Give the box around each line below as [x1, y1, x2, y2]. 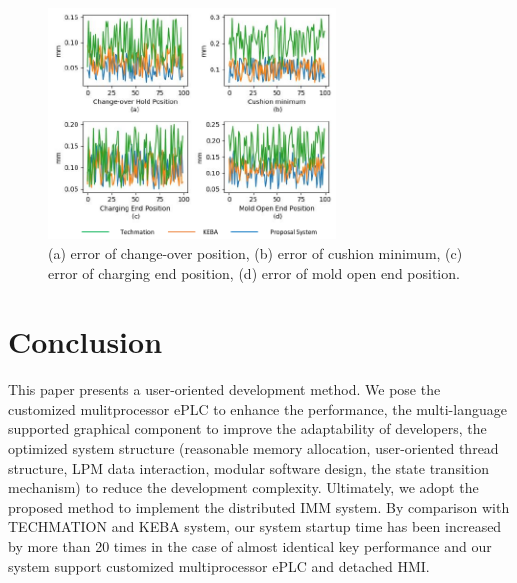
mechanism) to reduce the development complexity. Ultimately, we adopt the [8, 477, 479, 498]
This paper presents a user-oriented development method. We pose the [8, 379, 441, 400]
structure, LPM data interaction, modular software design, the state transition [8, 457, 489, 478]
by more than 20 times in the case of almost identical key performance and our [8, 536, 492, 557]
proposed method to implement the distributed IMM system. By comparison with [8, 496, 510, 517]
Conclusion [8, 321, 163, 362]
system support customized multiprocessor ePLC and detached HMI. [8, 555, 430, 576]
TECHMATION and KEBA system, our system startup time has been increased [8, 516, 502, 537]
